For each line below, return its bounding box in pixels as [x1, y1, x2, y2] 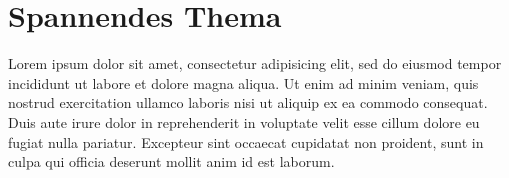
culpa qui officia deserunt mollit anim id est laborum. [8, 151, 335, 172]
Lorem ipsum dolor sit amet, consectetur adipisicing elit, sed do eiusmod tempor [8, 53, 502, 74]
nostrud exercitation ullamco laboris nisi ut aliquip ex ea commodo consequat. [8, 92, 488, 113]
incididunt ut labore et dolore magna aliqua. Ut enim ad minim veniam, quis [8, 72, 479, 93]
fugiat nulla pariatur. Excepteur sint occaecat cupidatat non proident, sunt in [8, 131, 484, 152]
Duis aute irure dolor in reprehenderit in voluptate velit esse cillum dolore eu [8, 111, 480, 132]
